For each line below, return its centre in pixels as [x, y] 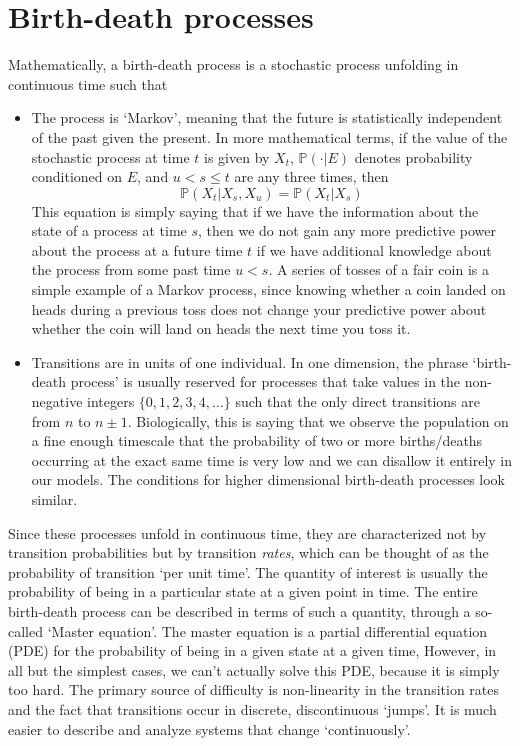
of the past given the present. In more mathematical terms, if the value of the [269, 136]
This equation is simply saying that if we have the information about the [255, 210]
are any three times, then [311, 176]
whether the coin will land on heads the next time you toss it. [221, 328]
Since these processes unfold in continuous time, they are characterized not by [247, 532]
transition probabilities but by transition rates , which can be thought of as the [248, 552]
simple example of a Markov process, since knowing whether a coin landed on [268, 289]
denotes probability [413, 156]
